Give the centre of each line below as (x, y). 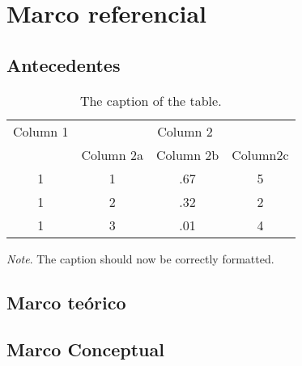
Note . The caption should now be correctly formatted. (140, 258)
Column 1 (41, 131)
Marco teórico (66, 302)
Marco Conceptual (85, 349)
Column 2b (187, 154)
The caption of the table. (151, 100)
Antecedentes (64, 64)
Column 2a (112, 154)
